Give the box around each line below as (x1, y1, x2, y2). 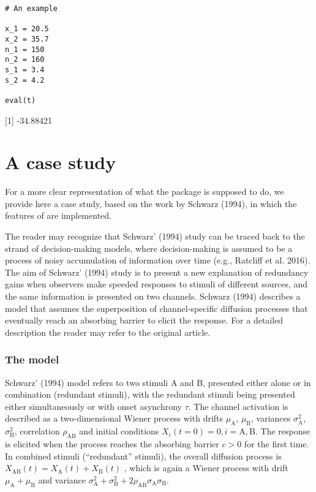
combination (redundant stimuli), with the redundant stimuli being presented (5, 388, 295, 401)
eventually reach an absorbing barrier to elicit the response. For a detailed (5, 314, 284, 327)
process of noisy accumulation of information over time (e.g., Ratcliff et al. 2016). (5, 254, 310, 267)
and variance (38, 473, 86, 486)
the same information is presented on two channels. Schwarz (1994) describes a (5, 290, 301, 303)
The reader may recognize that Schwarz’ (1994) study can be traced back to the (5, 230, 305, 243)
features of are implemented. (5, 209, 111, 222)
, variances (251, 412, 291, 425)
